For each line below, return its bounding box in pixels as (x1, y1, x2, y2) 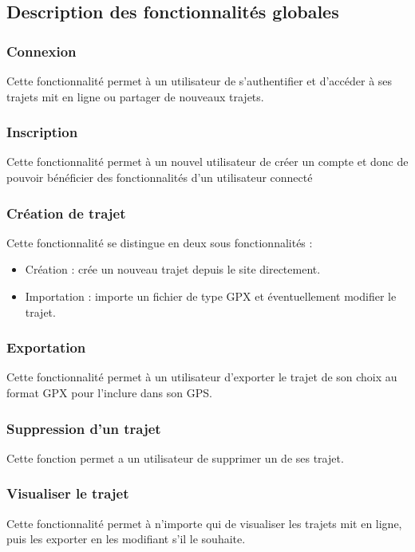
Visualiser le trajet (6, 483, 129, 503)
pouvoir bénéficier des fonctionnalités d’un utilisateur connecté (6, 169, 313, 185)
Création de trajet (6, 203, 126, 223)
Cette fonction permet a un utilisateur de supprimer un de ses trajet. (6, 449, 344, 466)
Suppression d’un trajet (6, 418, 161, 438)
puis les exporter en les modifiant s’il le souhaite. (6, 530, 246, 547)
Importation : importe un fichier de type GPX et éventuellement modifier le (25, 288, 397, 304)
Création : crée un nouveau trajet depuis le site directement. (25, 261, 321, 278)
